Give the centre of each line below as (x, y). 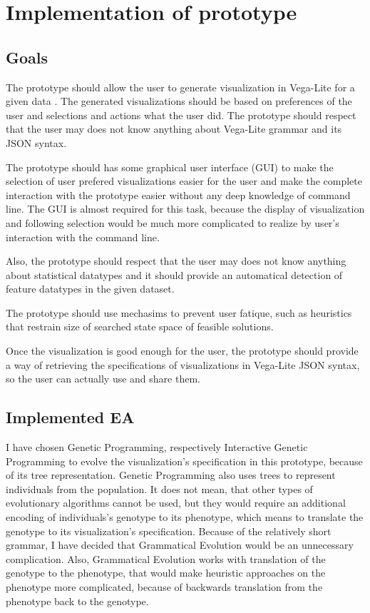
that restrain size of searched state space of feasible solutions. (140, 326)
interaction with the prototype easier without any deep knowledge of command (178, 194)
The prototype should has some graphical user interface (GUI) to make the (170, 167)
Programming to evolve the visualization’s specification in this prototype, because (184, 461)
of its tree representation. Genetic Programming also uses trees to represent (171, 475)
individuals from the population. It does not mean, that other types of (159, 488)
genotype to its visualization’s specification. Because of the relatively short (169, 531)
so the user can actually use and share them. (103, 379)
